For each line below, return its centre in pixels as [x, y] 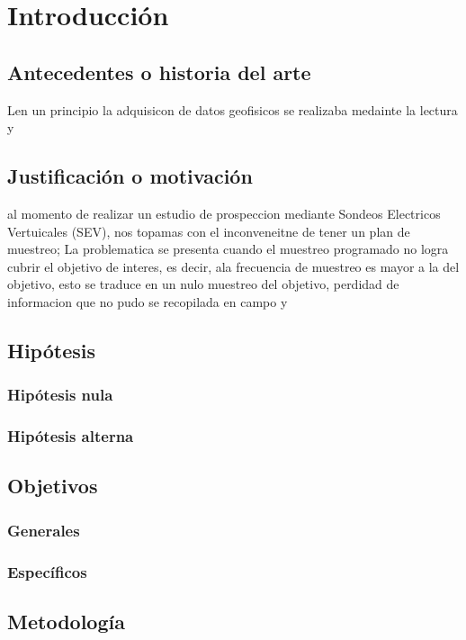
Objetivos [53, 486]
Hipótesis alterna [71, 436]
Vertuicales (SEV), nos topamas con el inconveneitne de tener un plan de [209, 231]
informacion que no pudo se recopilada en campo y [148, 301]
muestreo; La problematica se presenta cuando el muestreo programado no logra [228, 249]
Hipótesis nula [60, 395]
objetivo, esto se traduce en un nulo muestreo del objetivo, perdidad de [203, 284]
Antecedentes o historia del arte [159, 72]
